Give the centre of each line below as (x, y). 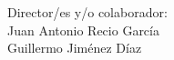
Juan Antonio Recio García (83, 30)
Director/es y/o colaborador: (87, 12)
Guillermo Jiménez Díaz (75, 48)
